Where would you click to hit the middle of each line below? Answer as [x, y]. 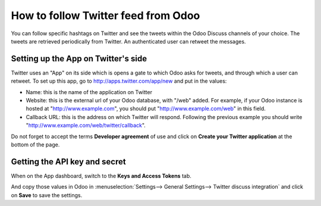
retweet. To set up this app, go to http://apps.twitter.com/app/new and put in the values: [119, 81]
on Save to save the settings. [47, 195]
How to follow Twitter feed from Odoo [106, 15]
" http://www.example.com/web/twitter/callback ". [86, 126]
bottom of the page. [35, 144]
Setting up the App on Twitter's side [79, 59]
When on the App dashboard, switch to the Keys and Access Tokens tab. [101, 176]
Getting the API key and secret [68, 162]
